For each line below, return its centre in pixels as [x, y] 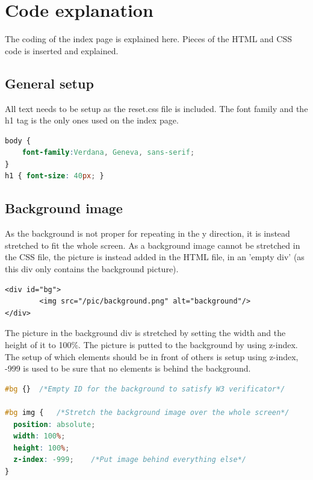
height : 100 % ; [42, 448]
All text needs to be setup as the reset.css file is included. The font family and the [156, 108]
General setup [49, 83]
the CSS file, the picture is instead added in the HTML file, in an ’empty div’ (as [155, 257]
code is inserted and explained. [62, 50]
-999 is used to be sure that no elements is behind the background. [128, 368]
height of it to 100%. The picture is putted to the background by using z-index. [151, 345]
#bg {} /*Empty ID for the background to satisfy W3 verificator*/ [145, 389]
